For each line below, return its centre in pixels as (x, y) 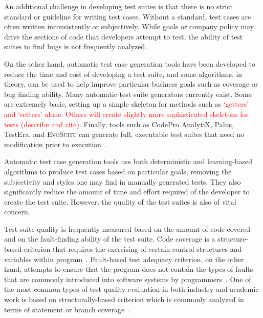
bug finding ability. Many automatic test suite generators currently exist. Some (128, 94)
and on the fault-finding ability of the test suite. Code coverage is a (110, 239)
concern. (17, 212)
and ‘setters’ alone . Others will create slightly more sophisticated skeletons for (126, 114)
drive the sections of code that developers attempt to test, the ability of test (124, 36)
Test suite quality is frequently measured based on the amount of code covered (127, 228)
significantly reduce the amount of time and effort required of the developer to (127, 192)
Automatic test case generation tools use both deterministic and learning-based (128, 161)
